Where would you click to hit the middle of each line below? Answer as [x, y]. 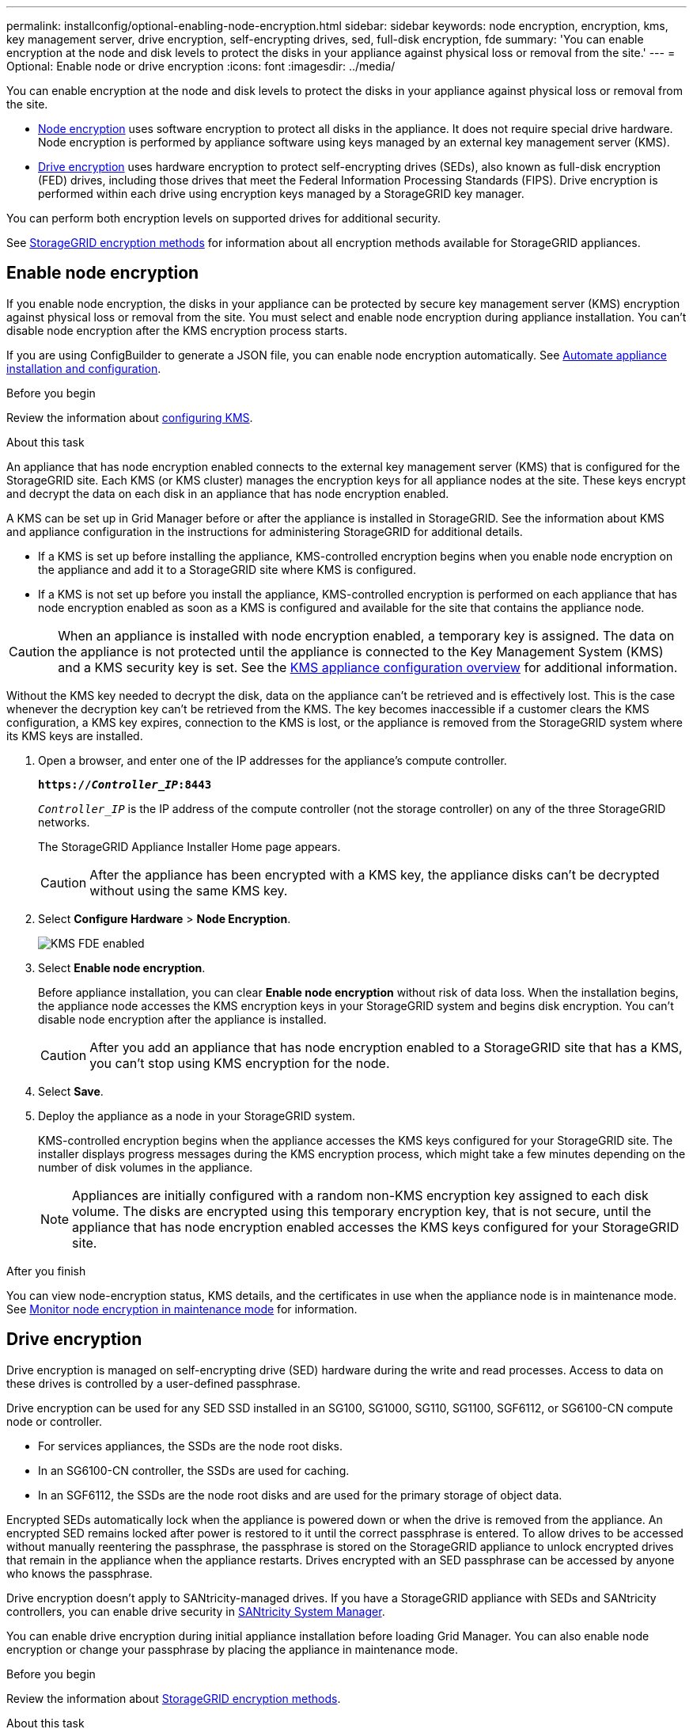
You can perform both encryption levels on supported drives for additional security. [224, 218]
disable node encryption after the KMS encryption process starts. [177, 330]
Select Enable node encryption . [122, 967]
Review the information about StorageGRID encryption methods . [174, 1698]
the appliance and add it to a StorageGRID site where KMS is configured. [227, 569]
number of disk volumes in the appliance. [146, 1167]
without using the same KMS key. [189, 890]
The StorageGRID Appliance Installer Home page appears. [189, 846]
